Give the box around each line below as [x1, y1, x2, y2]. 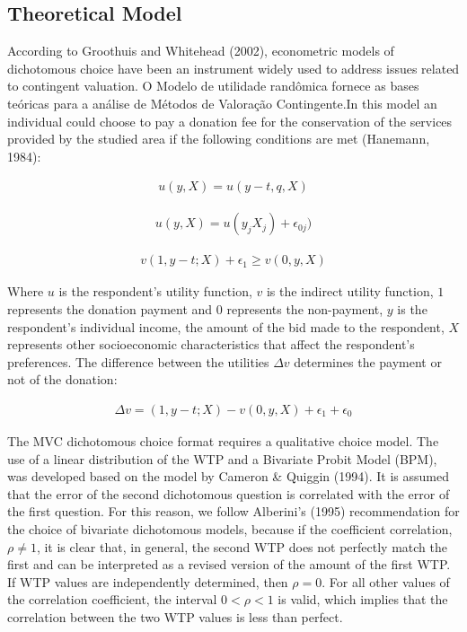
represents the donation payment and [7, 300, 213, 319]
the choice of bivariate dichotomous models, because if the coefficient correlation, [7, 520, 453, 539]
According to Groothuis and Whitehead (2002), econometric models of [7, 41, 394, 60]
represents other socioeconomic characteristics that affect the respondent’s [7, 335, 415, 354]
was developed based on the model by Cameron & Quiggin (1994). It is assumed [7, 467, 449, 486]
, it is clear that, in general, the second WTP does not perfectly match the [36, 537, 447, 556]
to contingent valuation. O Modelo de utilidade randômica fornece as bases [7, 76, 419, 95]
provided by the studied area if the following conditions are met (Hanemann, [7, 129, 430, 148]
